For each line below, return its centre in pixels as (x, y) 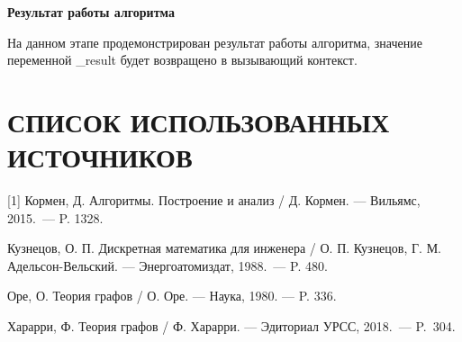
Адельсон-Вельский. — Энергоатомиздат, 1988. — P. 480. (168, 265)
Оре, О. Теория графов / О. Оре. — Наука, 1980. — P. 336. (172, 296)
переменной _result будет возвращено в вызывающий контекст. (182, 60)
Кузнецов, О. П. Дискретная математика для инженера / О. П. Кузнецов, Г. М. (224, 248)
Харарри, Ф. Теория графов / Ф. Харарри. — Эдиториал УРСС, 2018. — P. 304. (231, 326)
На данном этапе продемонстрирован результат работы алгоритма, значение (215, 42)
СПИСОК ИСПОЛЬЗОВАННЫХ (199, 121)
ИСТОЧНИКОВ (100, 157)
